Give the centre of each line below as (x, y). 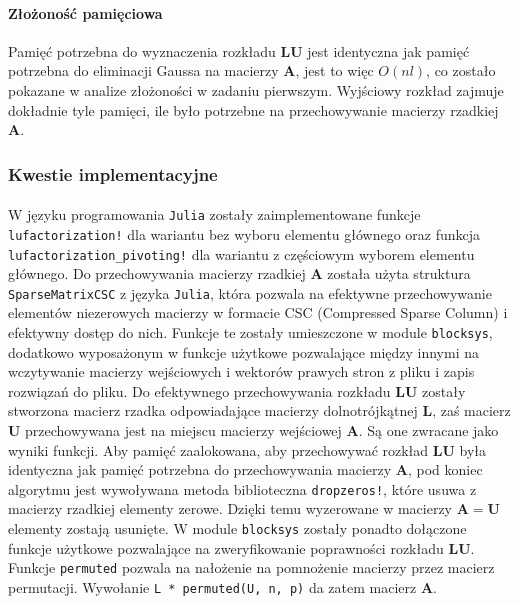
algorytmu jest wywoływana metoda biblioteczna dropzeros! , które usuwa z (242, 488)
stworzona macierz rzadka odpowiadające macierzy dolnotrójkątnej (213, 410)
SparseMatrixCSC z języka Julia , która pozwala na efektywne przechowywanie (250, 292)
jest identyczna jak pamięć (388, 50)
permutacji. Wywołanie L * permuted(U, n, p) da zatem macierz (212, 586)
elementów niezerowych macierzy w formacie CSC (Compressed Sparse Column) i (258, 312)
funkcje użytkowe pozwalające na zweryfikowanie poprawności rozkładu (226, 547)
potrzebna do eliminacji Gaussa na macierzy (143, 70)
